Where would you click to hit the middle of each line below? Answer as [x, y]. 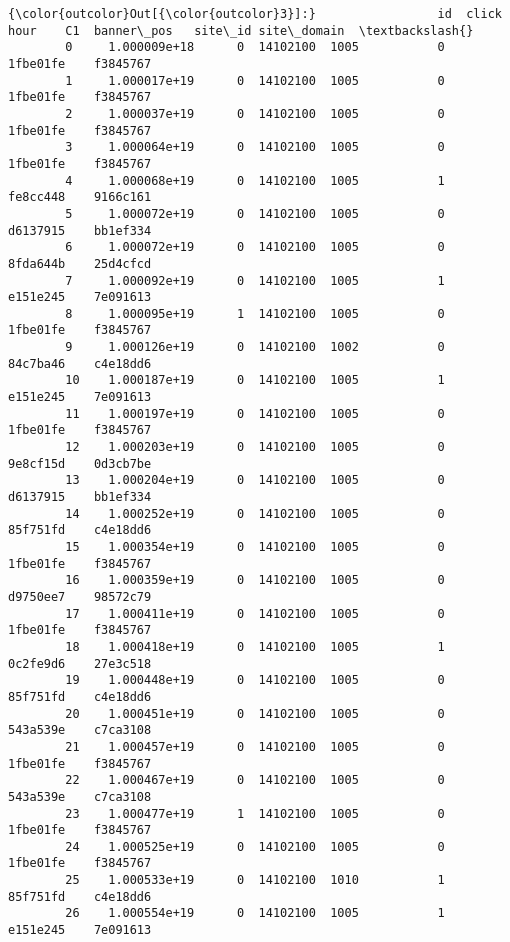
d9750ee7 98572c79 [80, 596]
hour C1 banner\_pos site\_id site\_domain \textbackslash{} [241, 30]
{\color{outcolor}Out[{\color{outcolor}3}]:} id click [255, 14]
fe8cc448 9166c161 [80, 197]
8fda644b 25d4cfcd [80, 263]
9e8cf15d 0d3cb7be [80, 463]
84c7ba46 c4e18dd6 [80, 363]
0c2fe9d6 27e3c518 [80, 663]
